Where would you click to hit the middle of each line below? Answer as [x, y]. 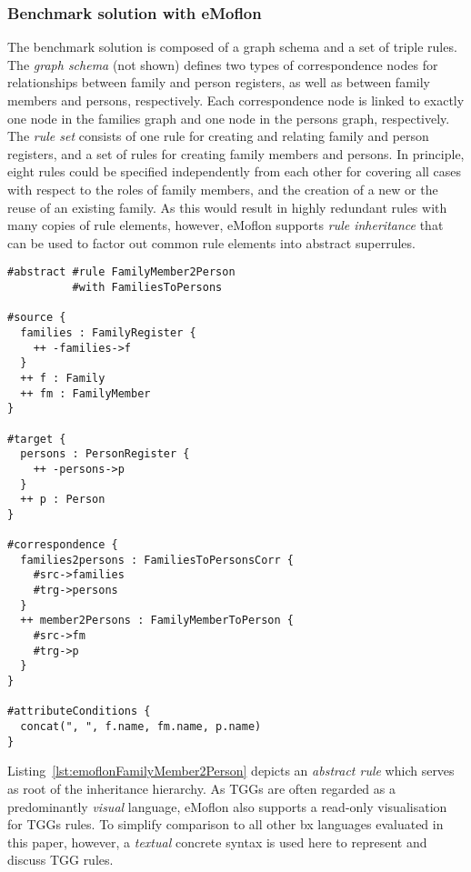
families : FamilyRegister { [108, 332]
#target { [37, 439]
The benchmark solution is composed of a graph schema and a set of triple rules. [232, 47]
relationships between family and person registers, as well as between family [219, 82]
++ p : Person [63, 500]
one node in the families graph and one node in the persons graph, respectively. [229, 118]
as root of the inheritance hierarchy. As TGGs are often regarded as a [201, 788]
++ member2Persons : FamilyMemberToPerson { [157, 621]
